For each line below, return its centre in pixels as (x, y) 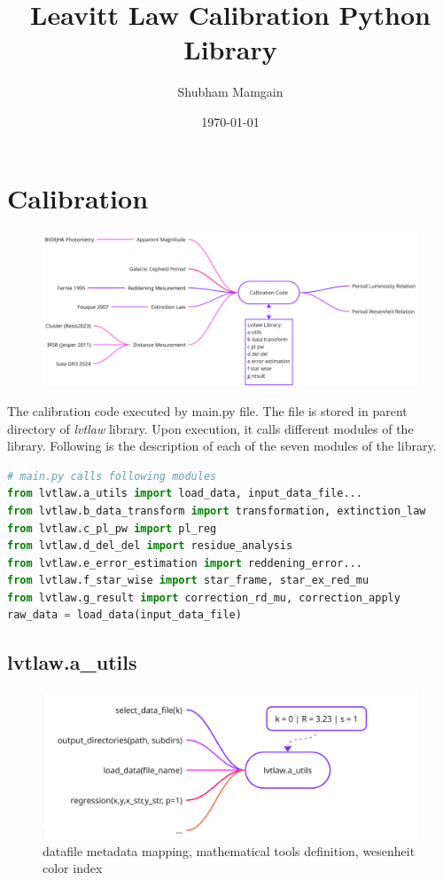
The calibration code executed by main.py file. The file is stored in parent (207, 410)
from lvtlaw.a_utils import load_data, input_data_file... (185, 494)
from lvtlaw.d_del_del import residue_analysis (150, 546)
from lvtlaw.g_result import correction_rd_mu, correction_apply (204, 597)
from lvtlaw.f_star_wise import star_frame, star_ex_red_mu (188, 581)
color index (73, 868)
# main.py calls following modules (112, 476)
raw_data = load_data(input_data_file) (124, 615)
